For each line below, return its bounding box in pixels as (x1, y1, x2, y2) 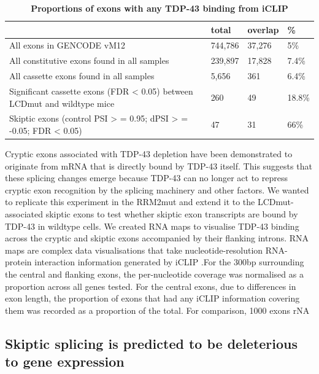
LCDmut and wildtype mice (9, 96, 115, 109)
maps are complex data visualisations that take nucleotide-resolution (5, 243, 263, 256)
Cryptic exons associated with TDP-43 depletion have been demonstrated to (5, 147, 293, 160)
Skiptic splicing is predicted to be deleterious (5, 333, 298, 353)
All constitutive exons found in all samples (9, 54, 169, 67)
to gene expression (5, 352, 125, 371)
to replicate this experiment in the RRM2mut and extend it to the (5, 195, 255, 208)
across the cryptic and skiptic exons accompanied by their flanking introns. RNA (5, 232, 309, 244)
